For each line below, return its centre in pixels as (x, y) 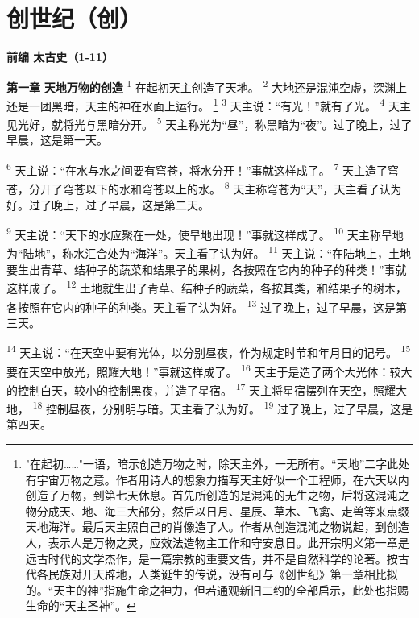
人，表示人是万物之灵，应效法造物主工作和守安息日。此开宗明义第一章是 (217, 542)
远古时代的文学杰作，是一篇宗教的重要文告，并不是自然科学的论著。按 (212, 558)
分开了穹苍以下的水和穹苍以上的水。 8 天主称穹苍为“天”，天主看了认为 (215, 187)
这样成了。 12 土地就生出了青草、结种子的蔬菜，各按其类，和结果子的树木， (207, 286)
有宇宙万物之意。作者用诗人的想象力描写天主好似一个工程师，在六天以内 (217, 479)
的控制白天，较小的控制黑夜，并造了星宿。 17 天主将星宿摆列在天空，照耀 (201, 388)
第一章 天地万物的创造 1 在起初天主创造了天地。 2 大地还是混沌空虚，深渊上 (207, 85)
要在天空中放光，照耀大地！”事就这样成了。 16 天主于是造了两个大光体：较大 (209, 370)
